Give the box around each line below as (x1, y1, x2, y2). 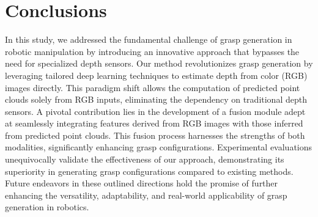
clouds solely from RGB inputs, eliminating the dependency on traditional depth (5, 93, 307, 106)
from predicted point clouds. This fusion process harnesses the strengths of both (5, 128, 305, 141)
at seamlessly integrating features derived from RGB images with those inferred (5, 117, 303, 130)
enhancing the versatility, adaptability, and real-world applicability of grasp (5, 188, 287, 201)
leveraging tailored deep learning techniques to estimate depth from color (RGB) (5, 68, 308, 81)
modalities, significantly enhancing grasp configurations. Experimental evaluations (5, 141, 312, 153)
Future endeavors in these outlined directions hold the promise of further (5, 177, 278, 189)
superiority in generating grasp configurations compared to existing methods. (5, 164, 294, 177)
